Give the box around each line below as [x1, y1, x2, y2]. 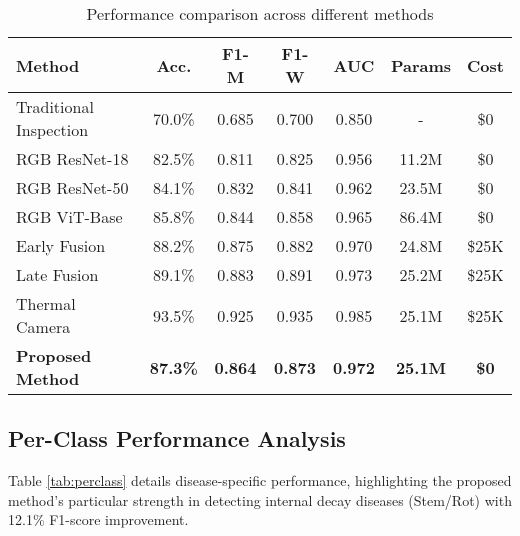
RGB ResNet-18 [16, 147, 129, 170]
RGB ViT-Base [16, 205, 123, 228]
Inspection [16, 118, 89, 141]
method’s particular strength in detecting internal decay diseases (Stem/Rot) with [8, 489, 512, 510]
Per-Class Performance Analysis [8, 423, 346, 454]
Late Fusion [16, 263, 99, 286]
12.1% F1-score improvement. [8, 509, 189, 530]
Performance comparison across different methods [86, 2, 434, 25]
